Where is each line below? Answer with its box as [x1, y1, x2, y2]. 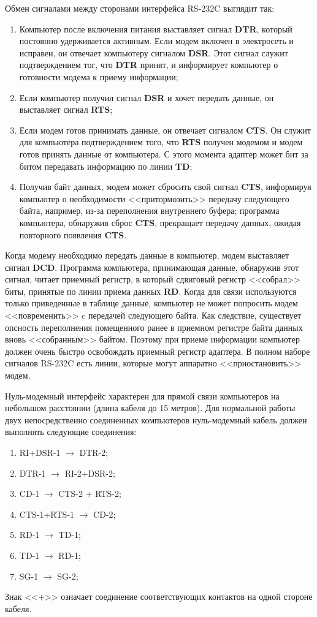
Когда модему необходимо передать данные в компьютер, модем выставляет [5, 249, 289, 262]
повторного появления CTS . [19, 228, 127, 241]
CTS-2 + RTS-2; [58, 487, 121, 500]
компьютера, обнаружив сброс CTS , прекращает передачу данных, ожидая [19, 216, 301, 229]
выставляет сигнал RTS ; [19, 103, 113, 116]
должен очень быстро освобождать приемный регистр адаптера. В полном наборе [5, 344, 310, 357]
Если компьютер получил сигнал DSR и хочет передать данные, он [19, 91, 274, 104]
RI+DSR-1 [19, 446, 61, 458]
